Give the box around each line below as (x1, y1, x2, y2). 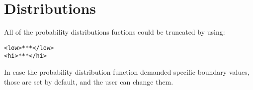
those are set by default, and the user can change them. (4, 76, 173, 87)
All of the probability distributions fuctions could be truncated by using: (4, 27, 225, 37)
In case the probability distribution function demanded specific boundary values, (4, 67, 250, 77)
